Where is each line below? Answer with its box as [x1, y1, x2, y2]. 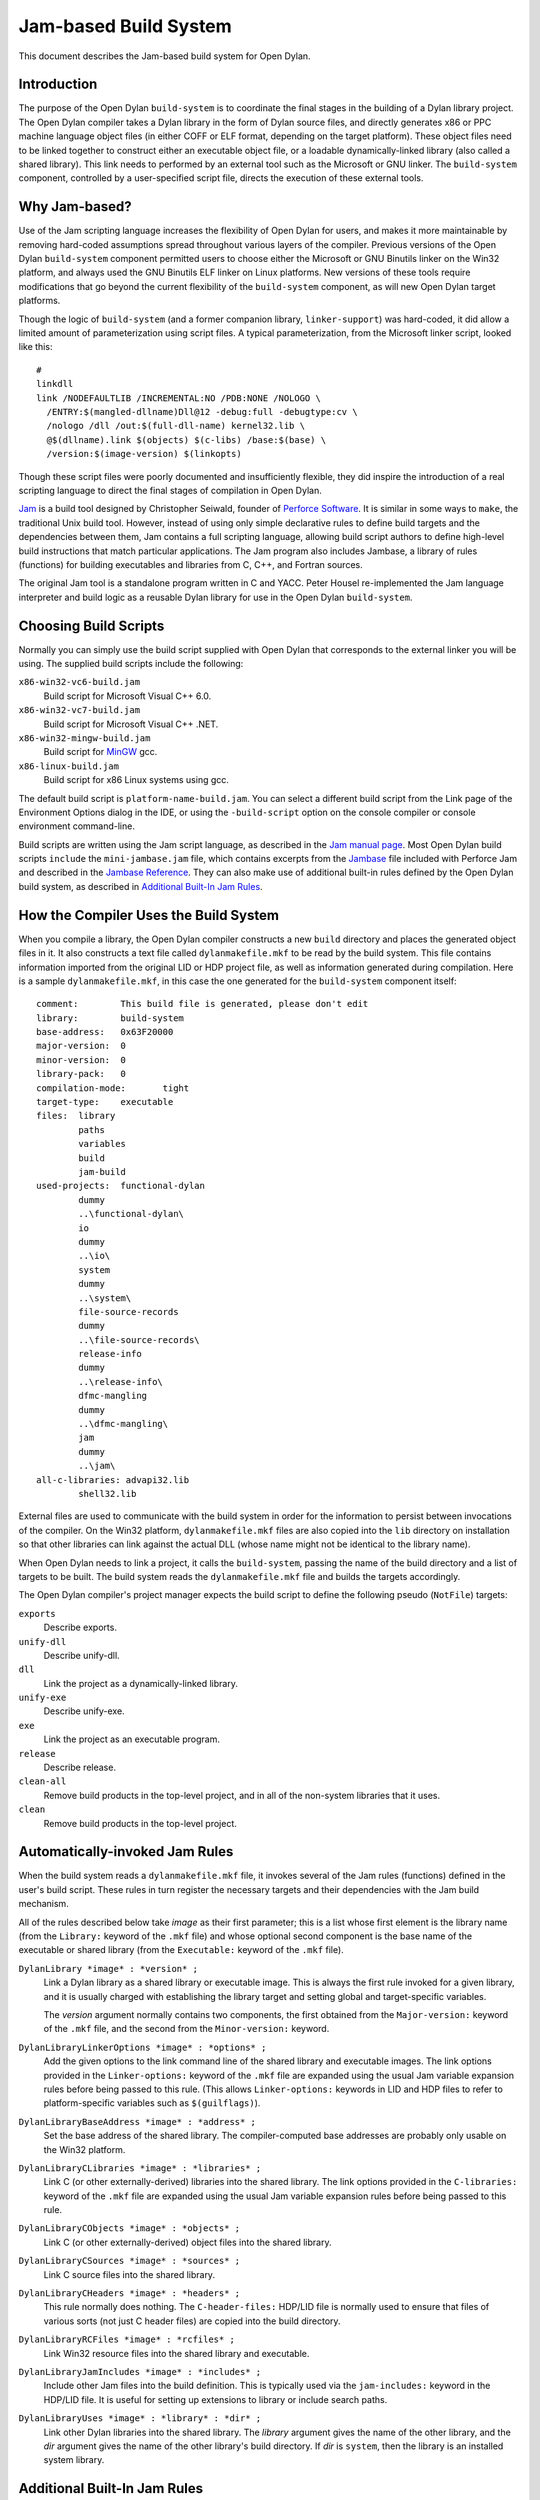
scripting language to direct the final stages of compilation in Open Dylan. [18, 484, 322, 496]
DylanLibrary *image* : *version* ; [18, 1963, 199, 1974]
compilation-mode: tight [36, 1082, 190, 1094]
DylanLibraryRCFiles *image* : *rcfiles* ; [18, 2334, 235, 2345]
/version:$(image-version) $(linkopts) [46, 448, 242, 460]
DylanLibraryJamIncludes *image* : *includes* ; [18, 2366, 262, 2377]
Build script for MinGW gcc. [43, 746, 158, 758]
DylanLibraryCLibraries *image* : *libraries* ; [18, 2162, 262, 2174]
